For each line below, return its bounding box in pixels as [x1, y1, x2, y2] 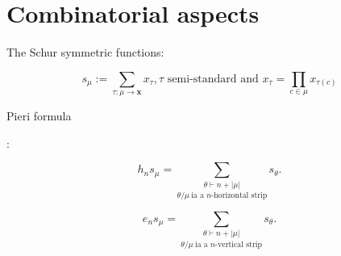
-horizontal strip [211, 191, 268, 199]
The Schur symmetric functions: [6, 44, 164, 61]
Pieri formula [6, 107, 72, 124]
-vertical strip [214, 240, 262, 249]
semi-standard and [167, 73, 259, 85]
